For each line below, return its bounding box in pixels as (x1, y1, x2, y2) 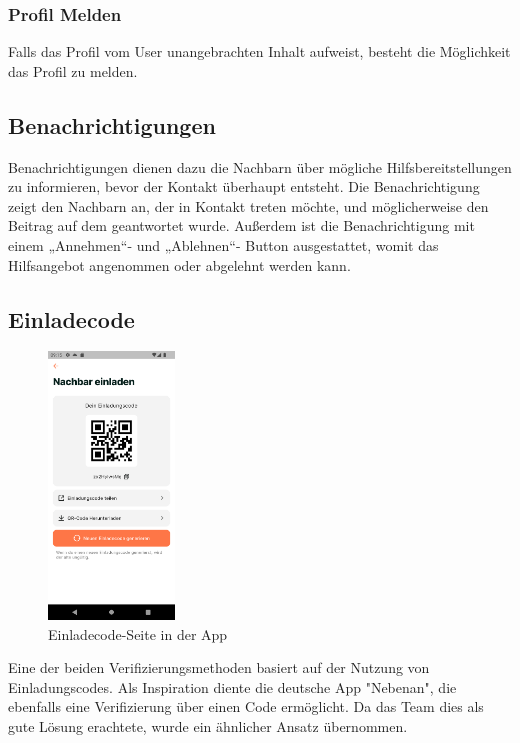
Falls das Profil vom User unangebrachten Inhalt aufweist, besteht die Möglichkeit (8, 41, 511, 62)
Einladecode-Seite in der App (48, 623, 228, 644)
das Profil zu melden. (8, 60, 138, 81)
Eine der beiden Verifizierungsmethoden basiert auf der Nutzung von (8, 657, 430, 678)
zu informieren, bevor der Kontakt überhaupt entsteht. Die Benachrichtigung (8, 176, 480, 197)
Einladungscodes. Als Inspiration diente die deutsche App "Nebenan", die (8, 676, 457, 697)
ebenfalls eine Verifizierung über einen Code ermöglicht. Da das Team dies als (8, 696, 484, 717)
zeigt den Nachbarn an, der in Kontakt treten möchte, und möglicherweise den (8, 195, 489, 216)
